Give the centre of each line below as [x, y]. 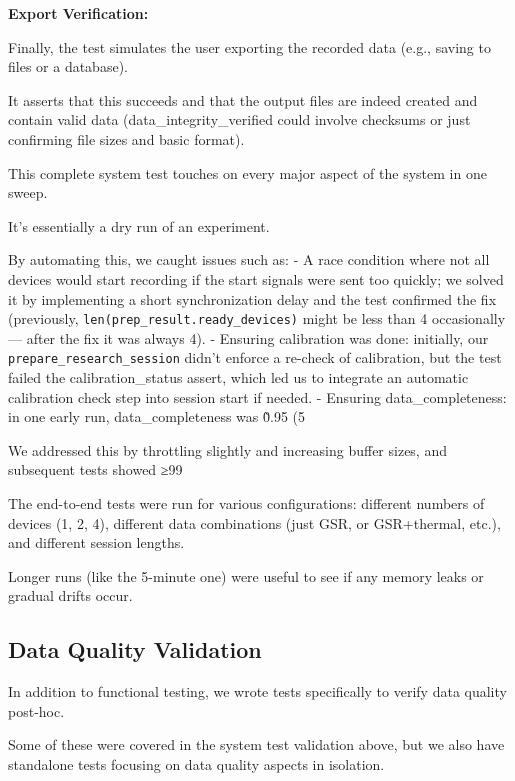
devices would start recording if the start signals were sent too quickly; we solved [256, 278]
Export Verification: [78, 13]
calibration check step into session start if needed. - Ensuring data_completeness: [257, 396]
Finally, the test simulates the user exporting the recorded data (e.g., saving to [249, 46]
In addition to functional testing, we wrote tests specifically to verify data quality [257, 691]
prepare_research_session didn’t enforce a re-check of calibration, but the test [255, 357]
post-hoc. [36, 710]
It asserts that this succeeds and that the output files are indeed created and [243, 99]
